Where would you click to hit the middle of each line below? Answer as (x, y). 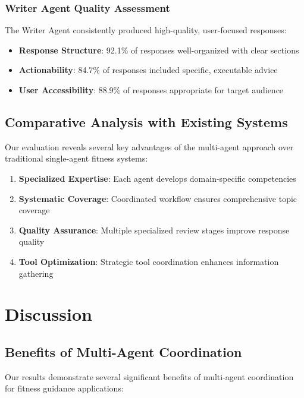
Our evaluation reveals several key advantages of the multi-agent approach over (149, 146)
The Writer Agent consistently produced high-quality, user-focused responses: (146, 30)
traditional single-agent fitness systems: (76, 158)
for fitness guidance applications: (64, 388)
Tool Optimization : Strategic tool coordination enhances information (149, 261)
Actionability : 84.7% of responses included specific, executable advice (148, 70)
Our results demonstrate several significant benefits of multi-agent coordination (149, 376)
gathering (36, 273)
